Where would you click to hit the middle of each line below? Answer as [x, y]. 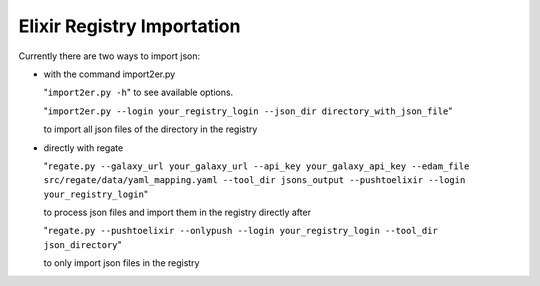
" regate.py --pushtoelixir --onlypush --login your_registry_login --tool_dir [241, 231]
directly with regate [83, 147]
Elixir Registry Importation [129, 26]
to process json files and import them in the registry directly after [177, 212]
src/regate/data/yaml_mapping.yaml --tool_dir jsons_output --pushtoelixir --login [254, 180]
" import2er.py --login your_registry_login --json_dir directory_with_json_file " [248, 111]
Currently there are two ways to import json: [109, 56]
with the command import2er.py [109, 74]
